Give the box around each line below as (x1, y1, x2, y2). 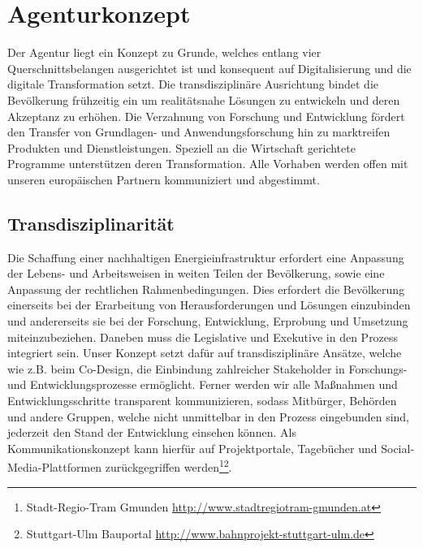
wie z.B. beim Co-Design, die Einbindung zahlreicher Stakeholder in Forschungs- (7, 360, 408, 377)
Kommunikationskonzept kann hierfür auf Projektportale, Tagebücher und (7, 439, 378, 456)
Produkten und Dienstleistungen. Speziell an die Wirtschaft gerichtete (7, 139, 356, 156)
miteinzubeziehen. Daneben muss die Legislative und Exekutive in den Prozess (7, 328, 399, 345)
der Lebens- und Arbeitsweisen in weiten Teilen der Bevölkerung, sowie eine (7, 265, 385, 282)
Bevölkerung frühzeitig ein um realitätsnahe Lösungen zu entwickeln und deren (7, 91, 400, 108)
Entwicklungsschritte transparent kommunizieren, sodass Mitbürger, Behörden (7, 392, 397, 409)
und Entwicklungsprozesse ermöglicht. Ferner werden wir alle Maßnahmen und (7, 376, 398, 393)
